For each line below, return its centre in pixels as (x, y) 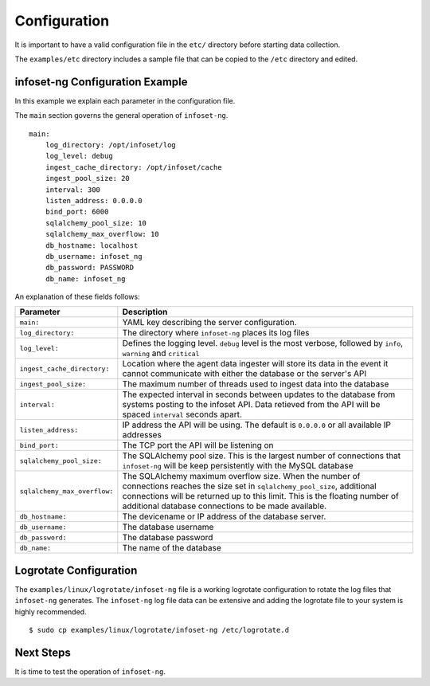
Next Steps (43, 652)
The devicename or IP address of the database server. (224, 516)
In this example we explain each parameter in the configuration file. (125, 100)
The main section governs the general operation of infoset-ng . (121, 116)
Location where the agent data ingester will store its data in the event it (255, 364)
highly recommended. (51, 612)
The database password (168, 538)
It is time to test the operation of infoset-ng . (90, 672)
